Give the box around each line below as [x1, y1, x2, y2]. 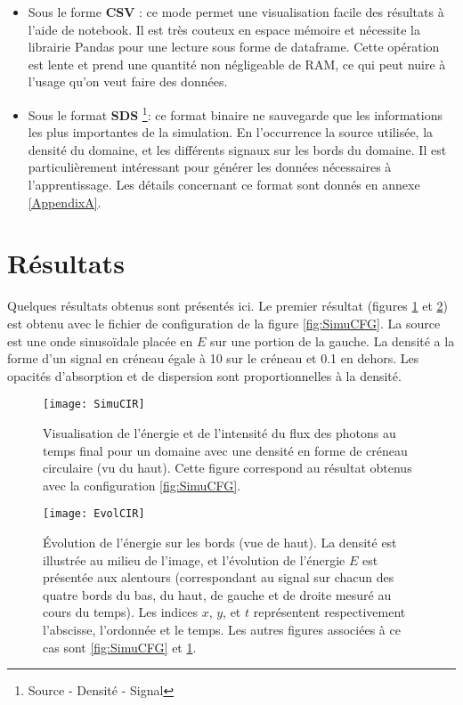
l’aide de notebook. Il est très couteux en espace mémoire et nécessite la [28, 20, 420, 38]
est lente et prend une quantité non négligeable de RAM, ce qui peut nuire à [28, 54, 446, 73]
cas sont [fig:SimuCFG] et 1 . [43, 637, 197, 656]
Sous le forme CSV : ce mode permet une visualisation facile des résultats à [28, 3, 444, 20]
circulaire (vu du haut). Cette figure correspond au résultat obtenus [43, 458, 412, 477]
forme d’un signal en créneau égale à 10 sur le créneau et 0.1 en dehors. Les [7, 349, 419, 368]
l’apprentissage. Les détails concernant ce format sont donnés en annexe [28, 175, 420, 193]
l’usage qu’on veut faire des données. [28, 72, 228, 91]
